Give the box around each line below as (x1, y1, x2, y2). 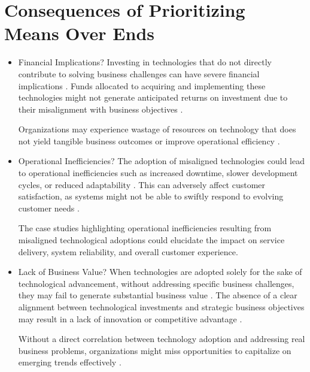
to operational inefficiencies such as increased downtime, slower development (18, 167, 298, 179)
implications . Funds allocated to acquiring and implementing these (18, 79, 266, 92)
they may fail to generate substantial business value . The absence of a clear (18, 289, 297, 301)
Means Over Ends (4, 21, 155, 46)
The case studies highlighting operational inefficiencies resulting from (18, 222, 272, 234)
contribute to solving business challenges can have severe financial (18, 67, 260, 80)
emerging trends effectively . (18, 356, 121, 368)
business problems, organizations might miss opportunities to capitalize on (18, 344, 291, 356)
